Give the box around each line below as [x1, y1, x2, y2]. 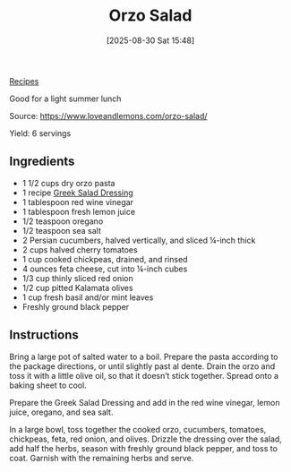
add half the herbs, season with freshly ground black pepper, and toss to [9, 442, 278, 453]
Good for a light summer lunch [9, 93, 122, 104]
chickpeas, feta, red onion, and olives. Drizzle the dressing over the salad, [9, 433, 282, 444]
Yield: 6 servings [9, 127, 72, 139]
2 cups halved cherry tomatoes [21, 244, 138, 255]
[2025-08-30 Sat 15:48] [106, 35, 195, 46]
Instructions [9, 328, 79, 343]
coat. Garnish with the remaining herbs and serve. [9, 452, 194, 463]
